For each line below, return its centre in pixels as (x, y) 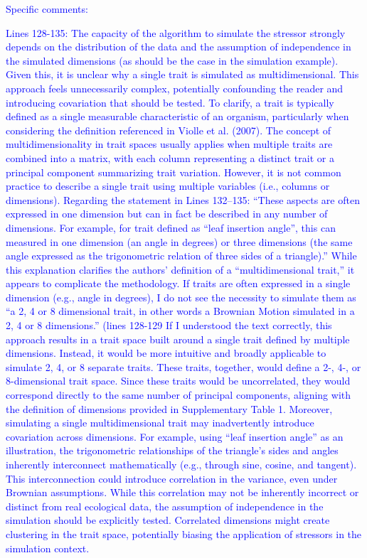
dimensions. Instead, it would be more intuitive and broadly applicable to (166, 353)
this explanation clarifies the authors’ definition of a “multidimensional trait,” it (180, 269)
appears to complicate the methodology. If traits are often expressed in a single (178, 283)
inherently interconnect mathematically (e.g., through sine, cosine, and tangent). (181, 464)
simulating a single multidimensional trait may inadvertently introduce (160, 423)
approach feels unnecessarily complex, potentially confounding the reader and (175, 88)
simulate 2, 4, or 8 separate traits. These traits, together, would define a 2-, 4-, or (183, 366)
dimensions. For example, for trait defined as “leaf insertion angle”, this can (171, 227)
